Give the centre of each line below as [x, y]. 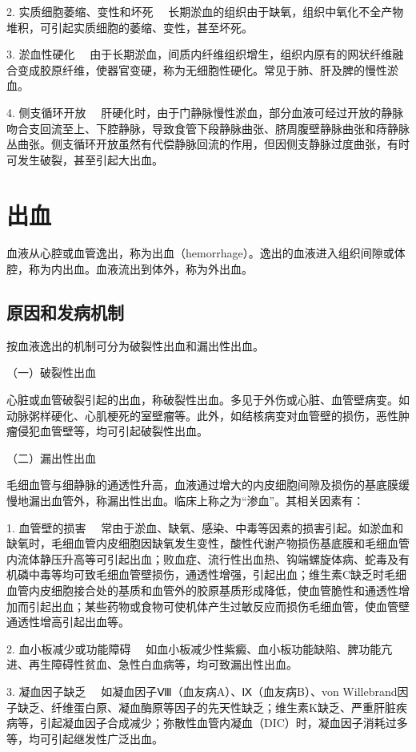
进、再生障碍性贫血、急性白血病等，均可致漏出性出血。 [152, 664]
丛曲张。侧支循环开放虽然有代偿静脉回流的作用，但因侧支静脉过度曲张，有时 [208, 144]
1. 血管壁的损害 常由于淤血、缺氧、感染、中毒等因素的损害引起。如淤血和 [205, 527]
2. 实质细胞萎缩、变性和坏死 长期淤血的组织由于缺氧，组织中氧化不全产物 [205, 11]
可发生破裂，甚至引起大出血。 [85, 159]
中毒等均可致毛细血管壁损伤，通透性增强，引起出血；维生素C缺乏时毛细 [218, 574]
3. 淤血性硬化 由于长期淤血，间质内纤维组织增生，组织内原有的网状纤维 [200, 54]
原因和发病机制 [65, 312]
